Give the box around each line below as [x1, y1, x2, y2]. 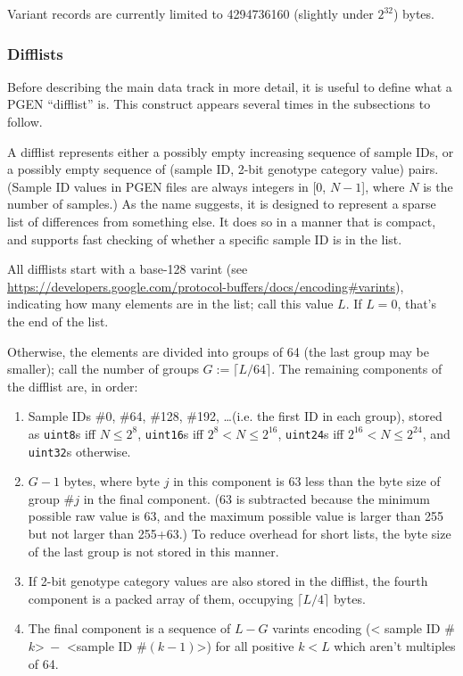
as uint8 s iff [28, 424, 96, 442]
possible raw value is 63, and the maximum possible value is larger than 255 [28, 507, 444, 525]
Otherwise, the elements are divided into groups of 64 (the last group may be [7, 342, 429, 360]
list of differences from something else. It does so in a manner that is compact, [7, 211, 436, 230]
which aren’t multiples [334, 636, 456, 655]
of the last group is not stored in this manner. [28, 541, 279, 560]
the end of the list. [7, 311, 109, 330]
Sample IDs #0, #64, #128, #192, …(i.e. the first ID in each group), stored [28, 407, 442, 425]
